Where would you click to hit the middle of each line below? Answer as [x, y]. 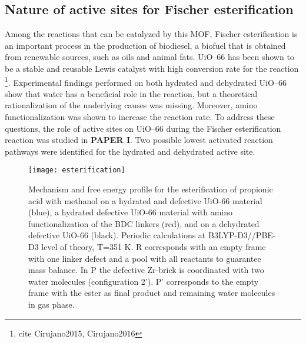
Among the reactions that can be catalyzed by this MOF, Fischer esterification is [151, 34]
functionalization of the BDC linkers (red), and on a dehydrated [144, 223]
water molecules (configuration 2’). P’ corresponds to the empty [144, 281]
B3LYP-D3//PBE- [242, 235]
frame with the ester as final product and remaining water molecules [152, 293]
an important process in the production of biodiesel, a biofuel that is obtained [145, 45]
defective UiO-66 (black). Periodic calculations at [117, 235]
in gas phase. [51, 304]
